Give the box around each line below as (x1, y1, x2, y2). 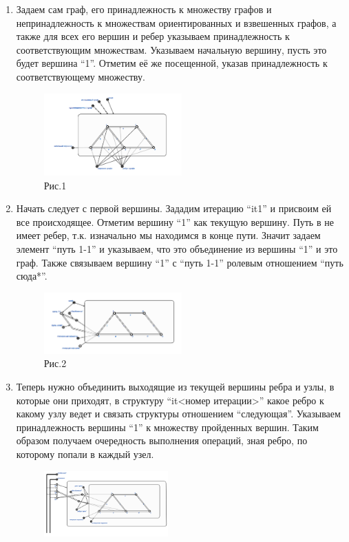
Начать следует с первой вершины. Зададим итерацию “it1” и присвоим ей (16, 201, 332, 216)
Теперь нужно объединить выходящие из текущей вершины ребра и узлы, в (16, 379, 335, 394)
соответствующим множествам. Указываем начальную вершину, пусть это (16, 42, 327, 56)
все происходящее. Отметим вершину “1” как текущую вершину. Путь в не (16, 214, 334, 229)
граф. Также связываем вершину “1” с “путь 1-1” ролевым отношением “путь (16, 255, 343, 269)
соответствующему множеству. (16, 69, 145, 83)
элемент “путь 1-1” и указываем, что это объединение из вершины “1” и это (16, 241, 338, 256)
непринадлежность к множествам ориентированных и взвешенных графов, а (16, 15, 337, 30)
